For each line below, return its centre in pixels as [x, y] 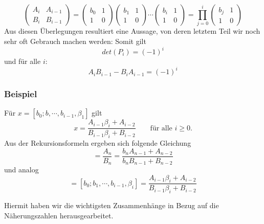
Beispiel [21, 94]
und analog [21, 170]
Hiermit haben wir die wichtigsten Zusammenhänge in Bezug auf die [112, 205]
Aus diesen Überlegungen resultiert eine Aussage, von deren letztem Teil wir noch [132, 31]
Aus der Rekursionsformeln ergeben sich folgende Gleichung [98, 142]
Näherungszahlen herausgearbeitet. [59, 215]
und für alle [23, 61]
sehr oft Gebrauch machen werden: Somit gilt [75, 41]
